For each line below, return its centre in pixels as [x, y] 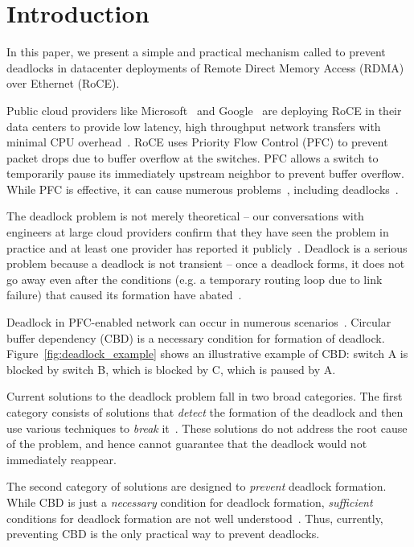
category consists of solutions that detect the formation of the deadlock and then [205, 412]
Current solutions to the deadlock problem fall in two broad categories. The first [205, 396]
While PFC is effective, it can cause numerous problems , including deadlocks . [203, 189]
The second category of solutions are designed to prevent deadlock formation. [197, 486]
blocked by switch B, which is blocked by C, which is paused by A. [171, 369]
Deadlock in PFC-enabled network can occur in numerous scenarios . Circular [199, 322]
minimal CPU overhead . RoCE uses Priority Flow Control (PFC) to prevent [197, 142]
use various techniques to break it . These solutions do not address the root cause [207, 428]
